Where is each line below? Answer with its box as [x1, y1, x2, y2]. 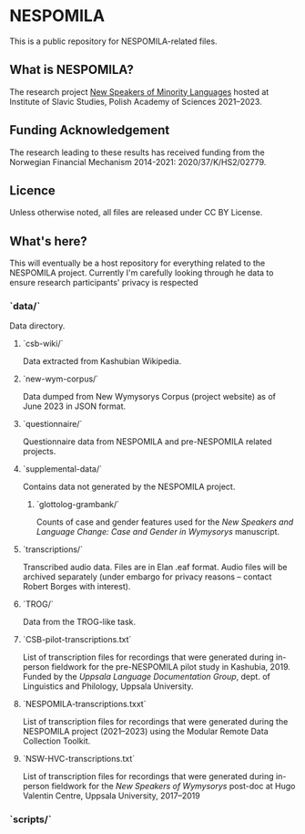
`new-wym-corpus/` [22, 373, 99, 384]
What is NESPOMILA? [9, 62, 134, 78]
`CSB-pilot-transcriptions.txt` [22, 634, 132, 645]
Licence [9, 182, 56, 198]
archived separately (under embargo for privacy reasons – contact [22, 571, 272, 582]
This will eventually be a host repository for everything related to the [9, 257, 266, 269]
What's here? [9, 234, 88, 249]
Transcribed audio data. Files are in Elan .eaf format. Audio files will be [22, 562, 288, 573]
